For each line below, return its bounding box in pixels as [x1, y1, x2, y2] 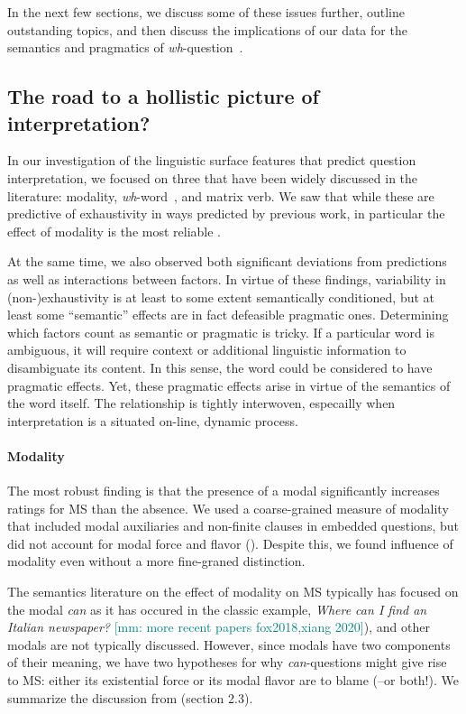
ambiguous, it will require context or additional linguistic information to [7, 340, 407, 359]
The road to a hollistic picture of [7, 82, 319, 110]
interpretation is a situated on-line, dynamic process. [7, 411, 298, 430]
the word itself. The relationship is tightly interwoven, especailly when [7, 394, 396, 413]
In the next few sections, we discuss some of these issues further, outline [7, 3, 405, 21]
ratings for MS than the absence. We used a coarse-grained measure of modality [7, 498, 449, 517]
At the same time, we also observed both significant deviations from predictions [7, 252, 447, 271]
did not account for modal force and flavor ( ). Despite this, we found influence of [7, 533, 453, 552]
